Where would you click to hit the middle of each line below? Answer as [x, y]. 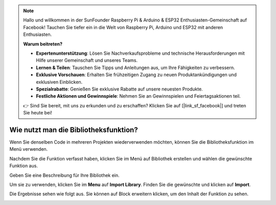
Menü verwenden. [29, 149]
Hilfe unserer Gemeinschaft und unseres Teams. [87, 60]
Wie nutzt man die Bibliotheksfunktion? [74, 130]
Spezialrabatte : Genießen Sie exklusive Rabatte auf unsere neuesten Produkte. [119, 89]
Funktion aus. [24, 166]
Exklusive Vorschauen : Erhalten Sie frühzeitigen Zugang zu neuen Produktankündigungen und [136, 75]
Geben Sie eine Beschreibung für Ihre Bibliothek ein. [64, 175]
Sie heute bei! [38, 113]
